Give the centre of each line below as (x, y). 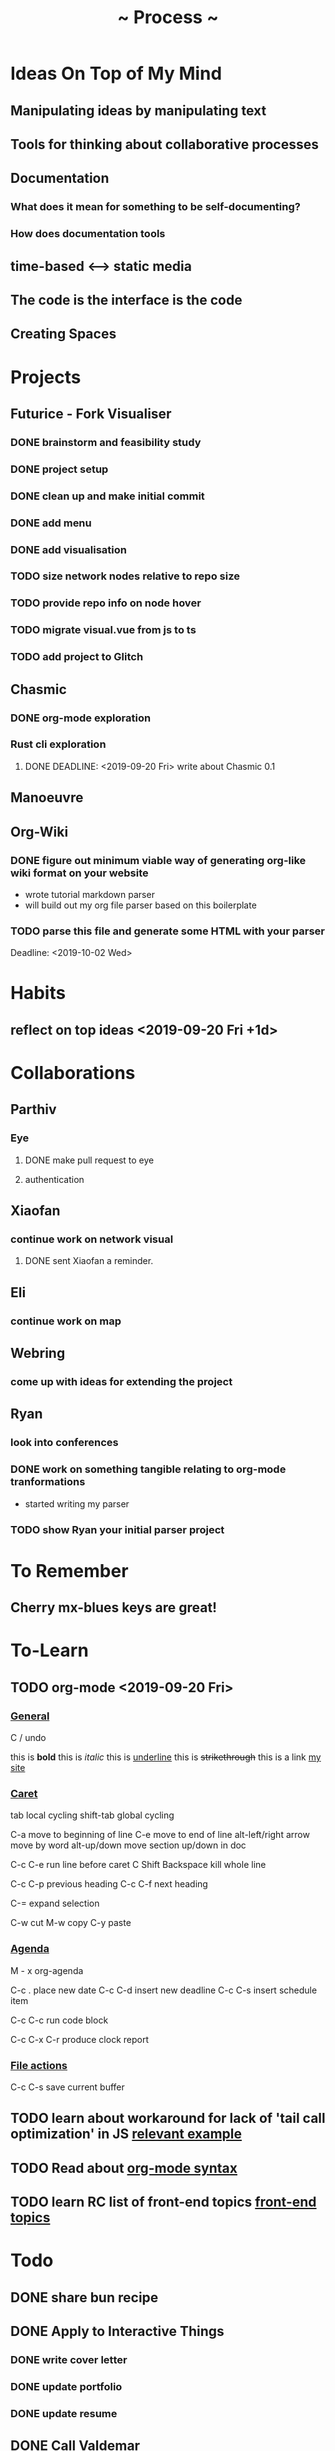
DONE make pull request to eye (89, 1160)
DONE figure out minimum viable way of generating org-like (158, 860)
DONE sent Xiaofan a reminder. (89, 1261)
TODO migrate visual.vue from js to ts (103, 630)
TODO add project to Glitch (77, 657)
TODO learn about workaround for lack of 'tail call (168, 2118)
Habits (38, 993)
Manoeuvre (47, 797)
